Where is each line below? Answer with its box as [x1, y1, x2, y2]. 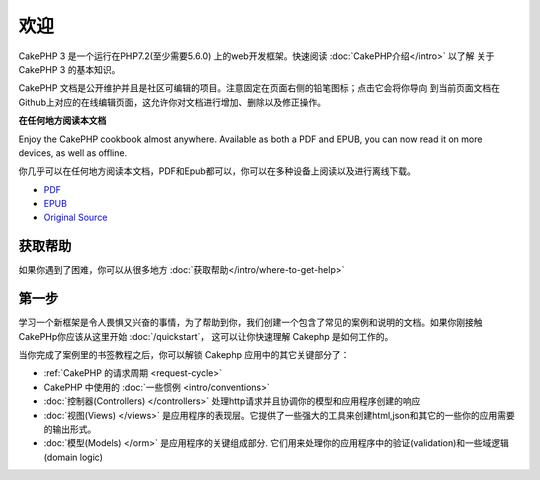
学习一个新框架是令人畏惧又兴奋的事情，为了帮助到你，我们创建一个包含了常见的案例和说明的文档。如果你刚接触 [18, 316, 483, 329]
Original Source [43, 211, 108, 224]
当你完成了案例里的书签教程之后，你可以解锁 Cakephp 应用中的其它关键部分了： [18, 349, 350, 361]
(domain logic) [43, 451, 104, 463]
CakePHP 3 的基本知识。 [18, 63, 121, 75]
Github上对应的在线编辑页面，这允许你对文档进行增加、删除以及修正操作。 [18, 96, 327, 108]
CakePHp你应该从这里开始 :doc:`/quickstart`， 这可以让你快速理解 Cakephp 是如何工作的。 [18, 330, 394, 342]
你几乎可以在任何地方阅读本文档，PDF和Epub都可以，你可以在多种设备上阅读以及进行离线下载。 [18, 165, 417, 177]
